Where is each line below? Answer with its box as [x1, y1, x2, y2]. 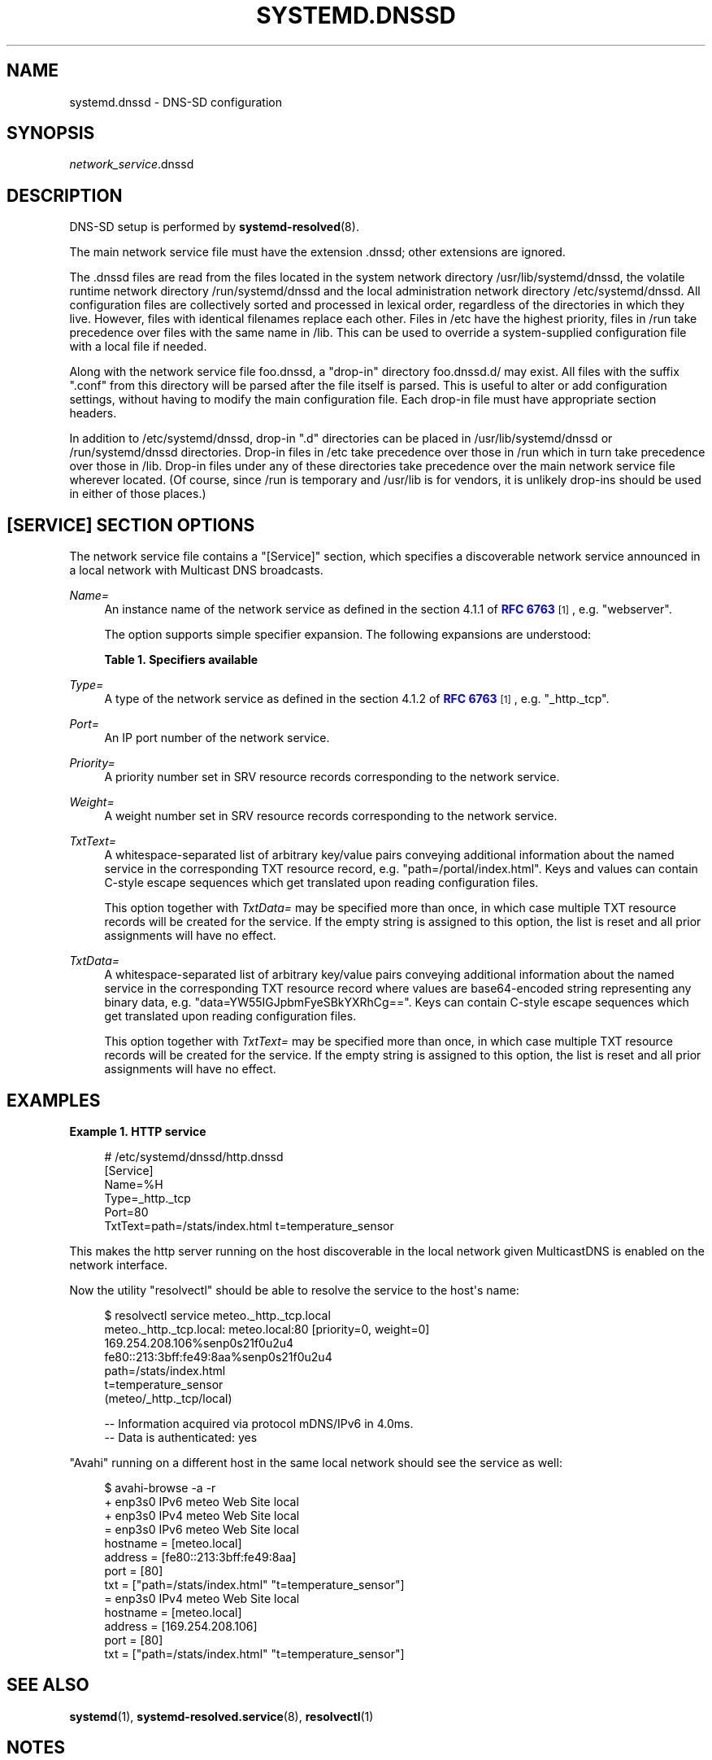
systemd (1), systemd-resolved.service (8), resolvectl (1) [69, 1709, 374, 1723]
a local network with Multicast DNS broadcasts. [69, 563, 323, 578]
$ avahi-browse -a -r [104, 1480, 216, 1495]
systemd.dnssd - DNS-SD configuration [69, 94, 282, 109]
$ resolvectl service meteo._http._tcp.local [104, 1308, 331, 1322]
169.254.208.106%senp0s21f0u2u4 [104, 1335, 294, 1350]
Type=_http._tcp [104, 1190, 191, 1205]
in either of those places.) [69, 487, 206, 501]
